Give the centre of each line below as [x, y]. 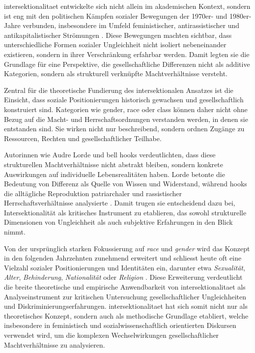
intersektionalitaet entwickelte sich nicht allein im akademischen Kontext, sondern [127, 6]
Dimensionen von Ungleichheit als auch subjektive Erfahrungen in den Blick [118, 222]
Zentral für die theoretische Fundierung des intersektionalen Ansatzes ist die [119, 90]
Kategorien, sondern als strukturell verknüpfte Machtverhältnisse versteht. [116, 74]
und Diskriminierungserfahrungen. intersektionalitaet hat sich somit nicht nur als [126, 306]
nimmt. [15, 232]
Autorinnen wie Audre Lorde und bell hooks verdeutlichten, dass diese [110, 155]
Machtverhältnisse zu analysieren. [55, 344]
